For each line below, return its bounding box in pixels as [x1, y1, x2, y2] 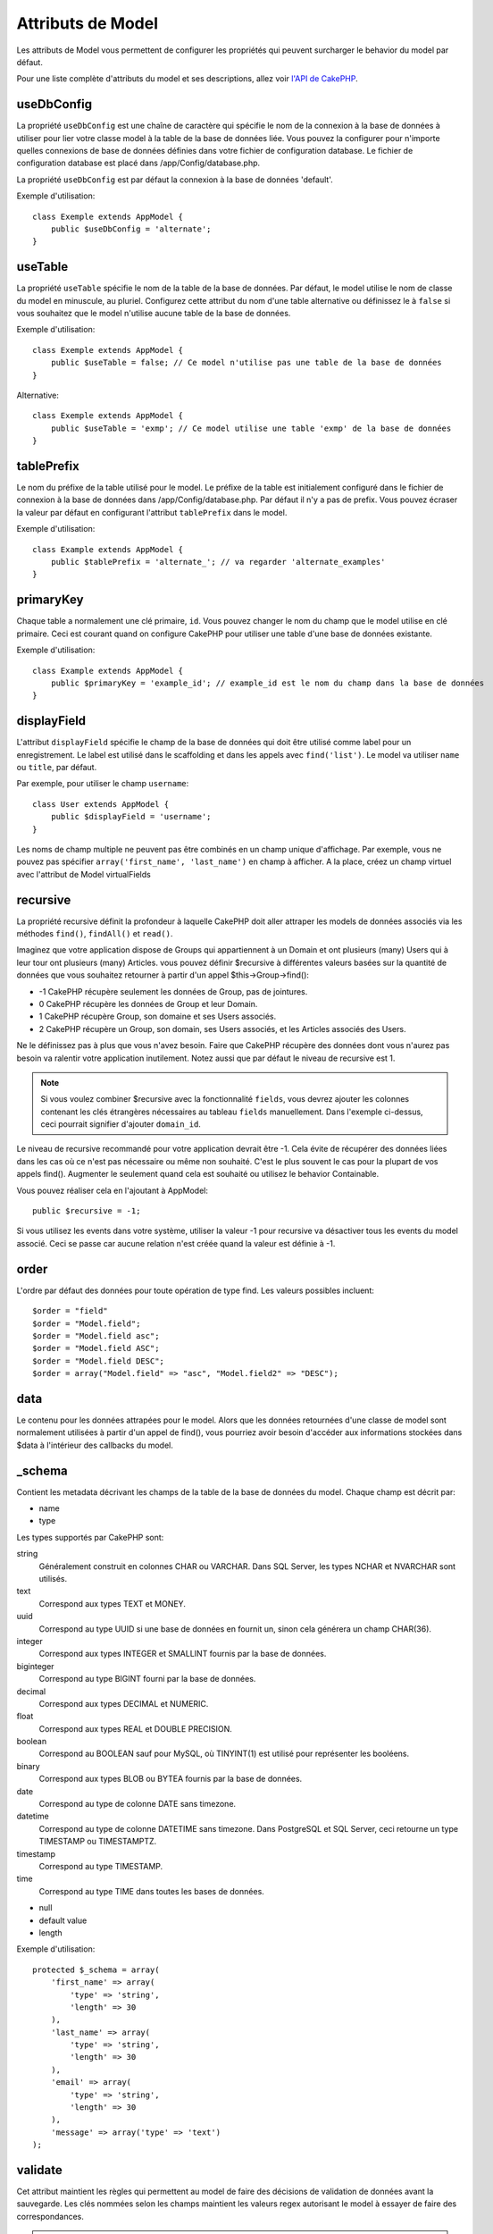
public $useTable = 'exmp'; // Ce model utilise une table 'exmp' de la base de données [50, 423, 452, 433]
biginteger [16, 1660, 54, 1671]
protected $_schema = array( [32, 1964, 160, 1975]
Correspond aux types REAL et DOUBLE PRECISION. [38, 1723, 232, 1734]
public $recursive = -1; [32, 1206, 141, 1216]
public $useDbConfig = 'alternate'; [50, 223, 212, 234]
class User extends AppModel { [32, 799, 170, 809]
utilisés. [38, 1574, 68, 1583]
